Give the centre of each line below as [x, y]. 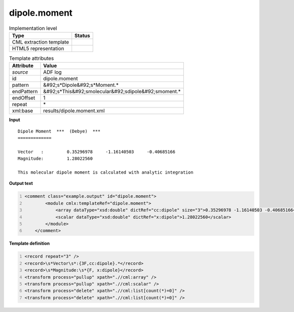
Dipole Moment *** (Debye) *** [59, 131]
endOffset [24, 98]
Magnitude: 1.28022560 [55, 159]
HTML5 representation [38, 48]
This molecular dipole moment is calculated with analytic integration [106, 172]
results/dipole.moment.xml [74, 111]
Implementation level [33, 28]
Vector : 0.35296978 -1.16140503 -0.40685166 [97, 152]
